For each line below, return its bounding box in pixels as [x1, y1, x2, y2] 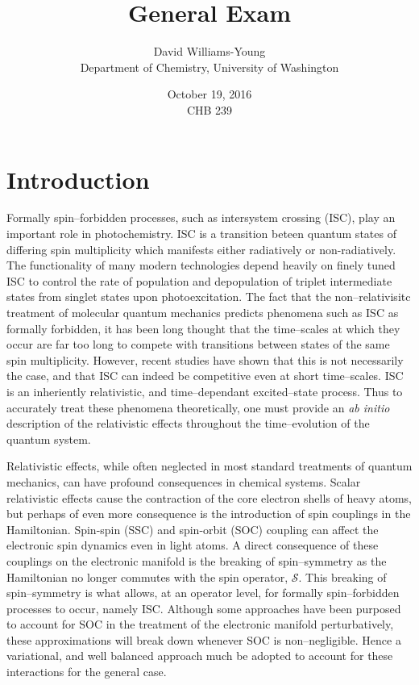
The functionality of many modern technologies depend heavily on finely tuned [6, 257, 396, 274]
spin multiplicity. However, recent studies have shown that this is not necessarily [6, 351, 404, 368]
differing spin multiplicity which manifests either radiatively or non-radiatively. [6, 240, 396, 257]
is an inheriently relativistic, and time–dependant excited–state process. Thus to [6, 382, 403, 399]
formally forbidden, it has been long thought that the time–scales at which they [6, 320, 400, 336]
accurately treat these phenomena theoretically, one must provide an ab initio [6, 399, 390, 416]
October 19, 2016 [167, 86, 252, 102]
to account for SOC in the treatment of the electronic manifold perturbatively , [6, 616, 394, 633]
